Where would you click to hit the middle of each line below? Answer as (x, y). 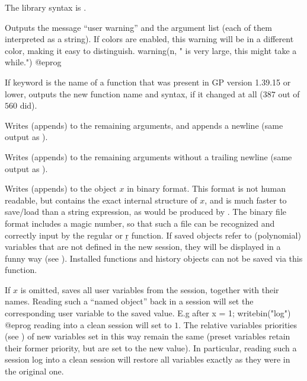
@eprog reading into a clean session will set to (88, 324)
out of (289, 93)
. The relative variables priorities (238, 324)
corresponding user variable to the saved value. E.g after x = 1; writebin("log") (148, 313)
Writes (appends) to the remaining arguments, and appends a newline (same (144, 125)
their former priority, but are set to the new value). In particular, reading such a (151, 347)
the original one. (34, 371)
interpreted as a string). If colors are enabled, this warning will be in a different (149, 39)
